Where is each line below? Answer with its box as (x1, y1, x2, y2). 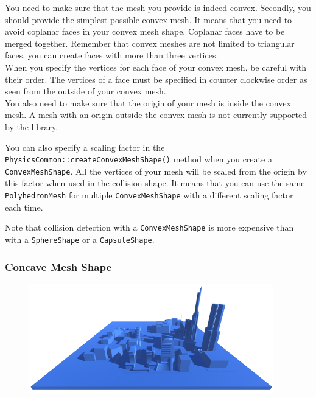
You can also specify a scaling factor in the (5, 141, 165, 153)
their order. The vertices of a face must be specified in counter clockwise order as (5, 72, 307, 85)
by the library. (5, 120, 58, 133)
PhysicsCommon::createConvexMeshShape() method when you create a (5, 153, 272, 166)
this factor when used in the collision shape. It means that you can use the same (5, 176, 305, 189)
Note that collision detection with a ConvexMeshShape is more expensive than (5, 221, 294, 234)
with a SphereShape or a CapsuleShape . (5, 232, 155, 245)
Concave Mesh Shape (5, 259, 112, 274)
